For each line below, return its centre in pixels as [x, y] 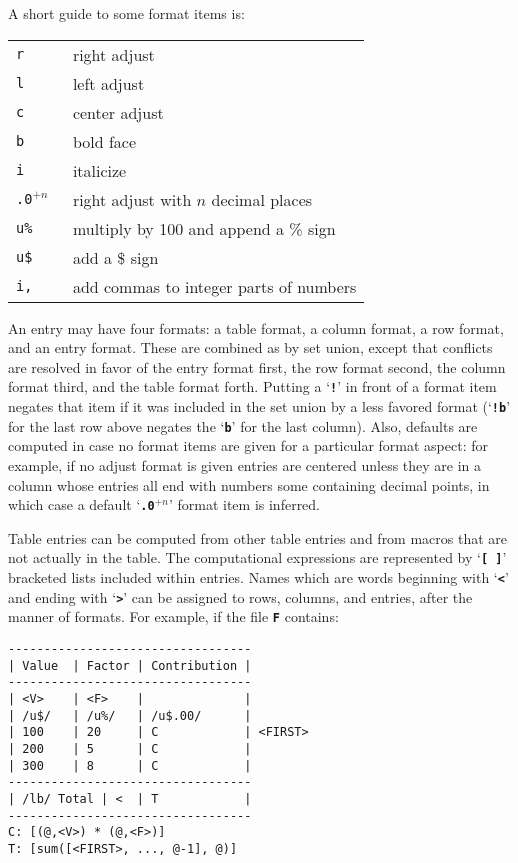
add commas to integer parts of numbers [214, 286]
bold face [104, 141]
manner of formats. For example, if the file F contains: [173, 616]
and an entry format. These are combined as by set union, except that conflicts [250, 347]
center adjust [118, 112]
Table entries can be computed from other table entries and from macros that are [258, 537]
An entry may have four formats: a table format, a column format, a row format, [256, 327]
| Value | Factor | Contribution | [130, 665]
